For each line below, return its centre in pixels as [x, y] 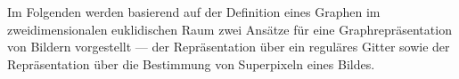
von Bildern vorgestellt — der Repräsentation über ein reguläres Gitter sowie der [229, 47]
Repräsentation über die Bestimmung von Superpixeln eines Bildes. [191, 63]
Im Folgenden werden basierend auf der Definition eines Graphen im [194, 12]
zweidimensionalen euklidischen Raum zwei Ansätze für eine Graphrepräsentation [229, 29]
